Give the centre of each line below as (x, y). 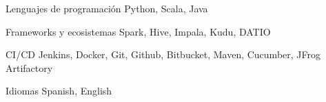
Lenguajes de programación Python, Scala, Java (107, 8)
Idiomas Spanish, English (59, 91)
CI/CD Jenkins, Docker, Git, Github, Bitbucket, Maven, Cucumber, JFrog (163, 54)
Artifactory (29, 67)
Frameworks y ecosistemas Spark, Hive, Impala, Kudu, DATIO (138, 31)
